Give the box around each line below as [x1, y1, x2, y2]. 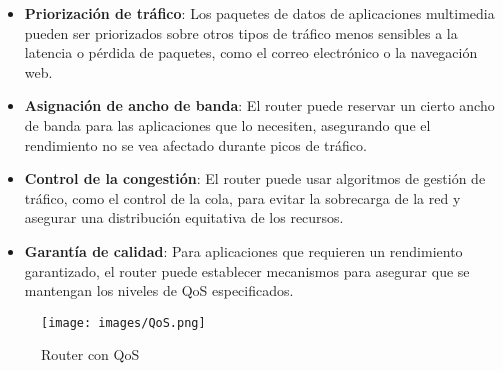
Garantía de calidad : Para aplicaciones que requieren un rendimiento [24, 240, 463, 261]
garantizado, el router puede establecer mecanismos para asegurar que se [24, 260, 470, 281]
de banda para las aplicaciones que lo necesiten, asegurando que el [24, 114, 431, 135]
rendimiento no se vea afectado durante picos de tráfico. [24, 134, 367, 155]
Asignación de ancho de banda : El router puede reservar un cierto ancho [24, 95, 495, 116]
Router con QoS [41, 344, 140, 365]
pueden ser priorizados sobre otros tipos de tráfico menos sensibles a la [24, 22, 458, 43]
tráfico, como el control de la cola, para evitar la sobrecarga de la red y [24, 187, 461, 208]
